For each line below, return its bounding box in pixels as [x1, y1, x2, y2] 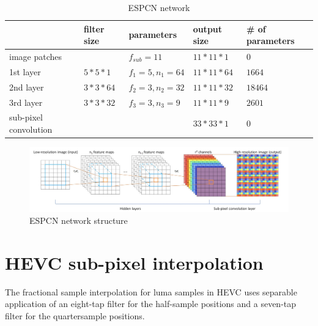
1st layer [9, 65, 41, 78]
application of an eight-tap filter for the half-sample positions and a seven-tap [5, 297, 297, 310]
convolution [9, 123, 53, 135]
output [193, 22, 223, 35]
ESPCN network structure [29, 214, 128, 227]
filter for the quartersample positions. [5, 309, 145, 322]
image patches [9, 50, 62, 63]
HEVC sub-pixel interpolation [5, 250, 264, 275]
